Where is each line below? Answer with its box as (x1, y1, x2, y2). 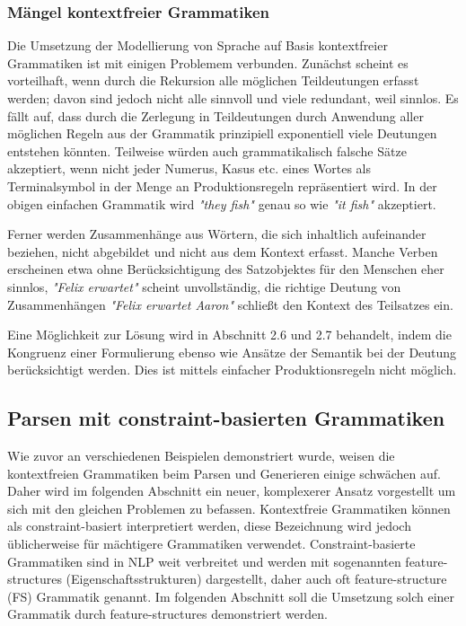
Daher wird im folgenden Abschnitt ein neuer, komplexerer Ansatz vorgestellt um (7, 481, 456, 500)
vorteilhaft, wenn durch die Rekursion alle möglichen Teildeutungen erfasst (7, 71, 419, 90)
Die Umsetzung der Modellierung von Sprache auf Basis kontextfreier (7, 36, 388, 55)
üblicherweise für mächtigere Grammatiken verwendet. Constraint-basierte (7, 534, 416, 553)
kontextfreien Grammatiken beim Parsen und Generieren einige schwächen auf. (7, 463, 441, 482)
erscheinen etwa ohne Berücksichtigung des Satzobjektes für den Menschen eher (7, 260, 444, 278)
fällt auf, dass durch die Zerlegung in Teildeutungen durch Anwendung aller (7, 106, 424, 125)
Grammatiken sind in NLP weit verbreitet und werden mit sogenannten (7, 551, 401, 570)
